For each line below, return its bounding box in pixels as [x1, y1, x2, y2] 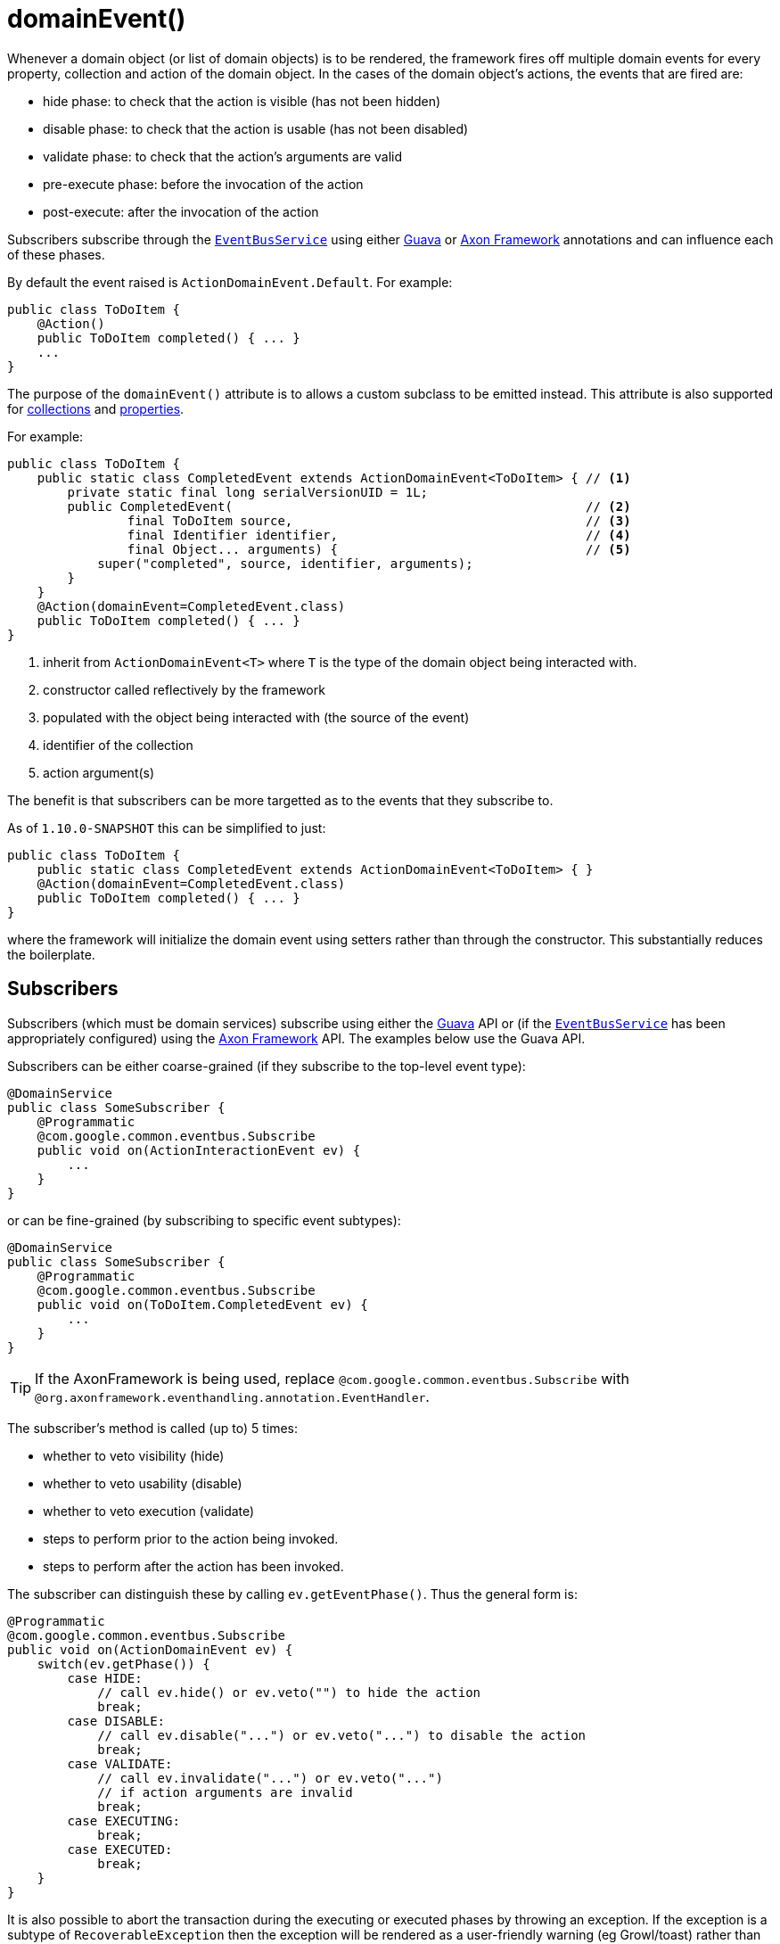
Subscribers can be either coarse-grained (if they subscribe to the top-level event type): [7, 1058, 526, 1074]
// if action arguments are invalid [97, 1784, 353, 1800]
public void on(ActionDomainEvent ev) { [7, 1642, 293, 1657]
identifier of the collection [43, 737, 193, 753]
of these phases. [7, 246, 105, 262]
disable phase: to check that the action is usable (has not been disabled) [43, 120, 469, 136]
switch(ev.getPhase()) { [37, 1656, 210, 1671]
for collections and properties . [7, 400, 185, 416]
